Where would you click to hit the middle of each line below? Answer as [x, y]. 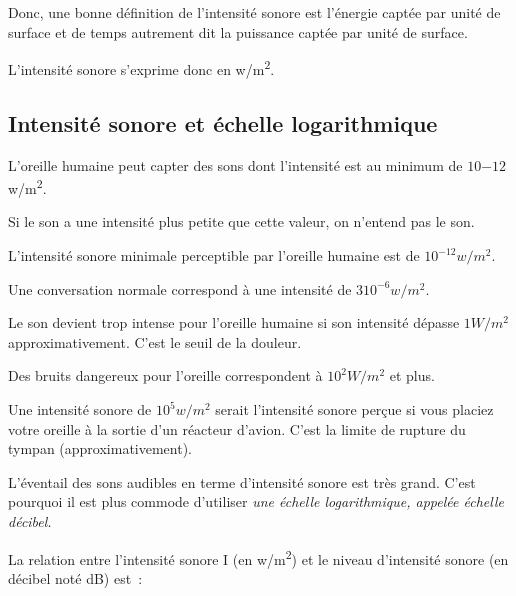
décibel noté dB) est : [75, 577]
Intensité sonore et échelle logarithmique [223, 122]
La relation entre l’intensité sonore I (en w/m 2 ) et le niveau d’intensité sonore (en [258, 557]
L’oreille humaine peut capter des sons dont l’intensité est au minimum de [235, 164]
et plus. [412, 375]
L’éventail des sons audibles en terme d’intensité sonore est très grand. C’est [242, 481]
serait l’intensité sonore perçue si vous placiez [354, 409]
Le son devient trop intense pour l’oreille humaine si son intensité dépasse [234, 322]
